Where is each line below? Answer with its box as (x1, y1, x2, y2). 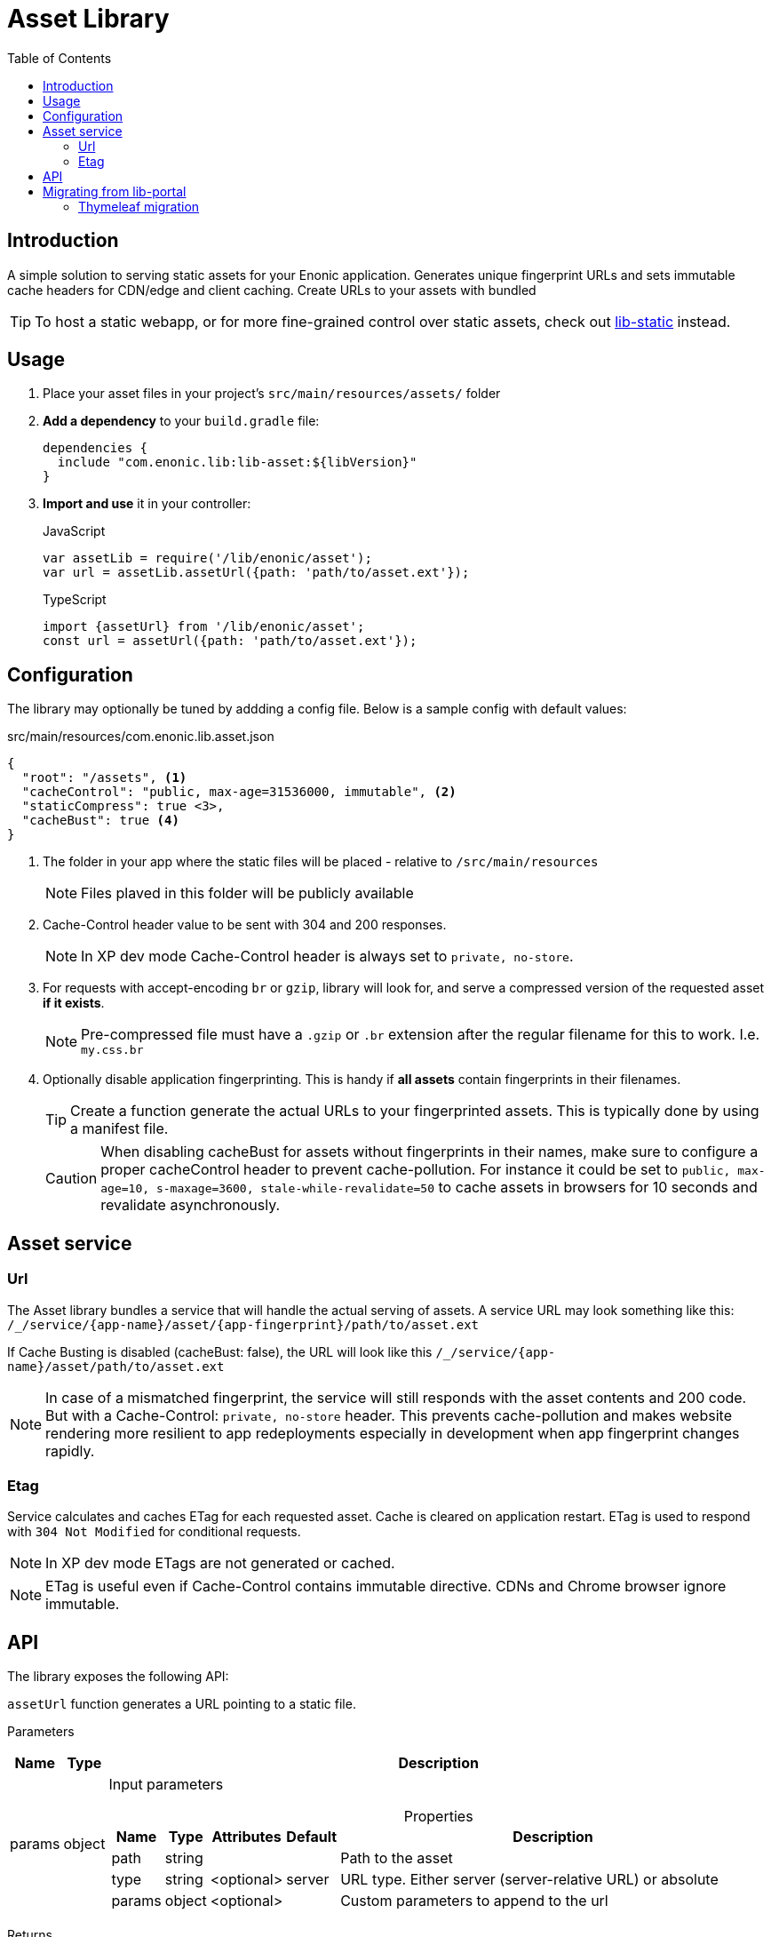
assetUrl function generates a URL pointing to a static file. (7, 1696, 356, 1712)
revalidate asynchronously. (100, 1196, 281, 1215)
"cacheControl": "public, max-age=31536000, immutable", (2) (21, 785, 457, 800)
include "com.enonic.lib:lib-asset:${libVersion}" (57, 455, 417, 470)
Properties (403, 1807, 473, 1826)
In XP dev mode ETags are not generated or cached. (45, 1554, 395, 1573)
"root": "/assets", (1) (21, 770, 187, 785)
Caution (45, 1169, 98, 1188)
